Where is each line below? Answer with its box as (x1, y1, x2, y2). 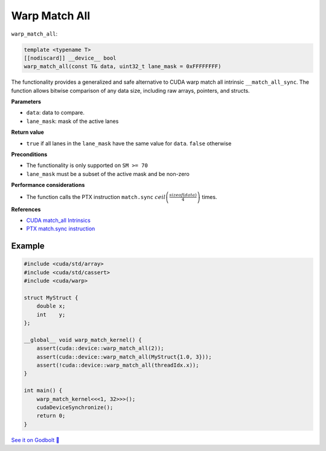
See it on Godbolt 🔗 (11, 436, 60, 443)
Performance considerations (11, 181, 85, 189)
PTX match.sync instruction (26, 225, 95, 232)
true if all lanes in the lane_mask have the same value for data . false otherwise (26, 139, 232, 147)
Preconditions (11, 151, 48, 158)
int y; (36, 311, 66, 318)
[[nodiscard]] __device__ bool (24, 54, 117, 61)
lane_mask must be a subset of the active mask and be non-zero (26, 170, 190, 177)
